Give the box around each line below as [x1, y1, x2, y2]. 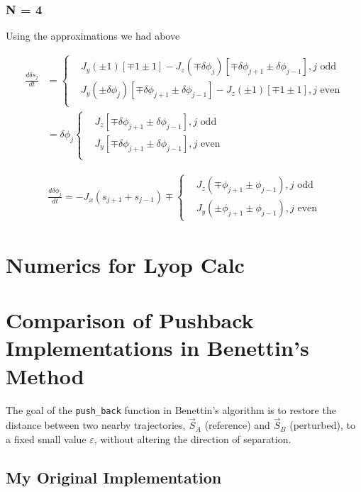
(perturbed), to [289, 418, 355, 432]
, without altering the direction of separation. [94, 431, 291, 446]
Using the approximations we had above [6, 28, 180, 43]
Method [6, 361, 84, 390]
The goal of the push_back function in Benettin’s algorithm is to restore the [6, 402, 336, 417]
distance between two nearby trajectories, [6, 418, 186, 432]
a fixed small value [6, 431, 87, 446]
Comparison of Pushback [6, 306, 254, 335]
